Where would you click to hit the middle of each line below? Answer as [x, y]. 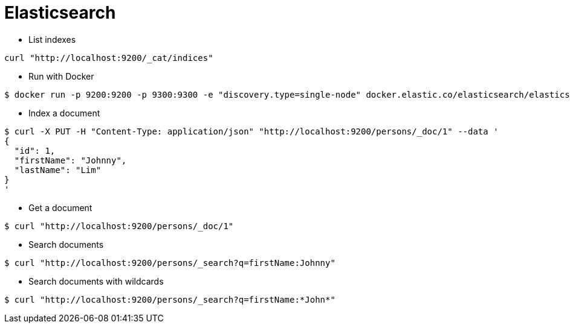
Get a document [60, 207]
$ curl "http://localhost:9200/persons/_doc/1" [119, 226]
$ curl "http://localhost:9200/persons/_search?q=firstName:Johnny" [170, 263]
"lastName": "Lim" [58, 170]
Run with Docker [61, 76]
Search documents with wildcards [96, 281]
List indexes [52, 39]
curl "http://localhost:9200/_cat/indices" [109, 58]
